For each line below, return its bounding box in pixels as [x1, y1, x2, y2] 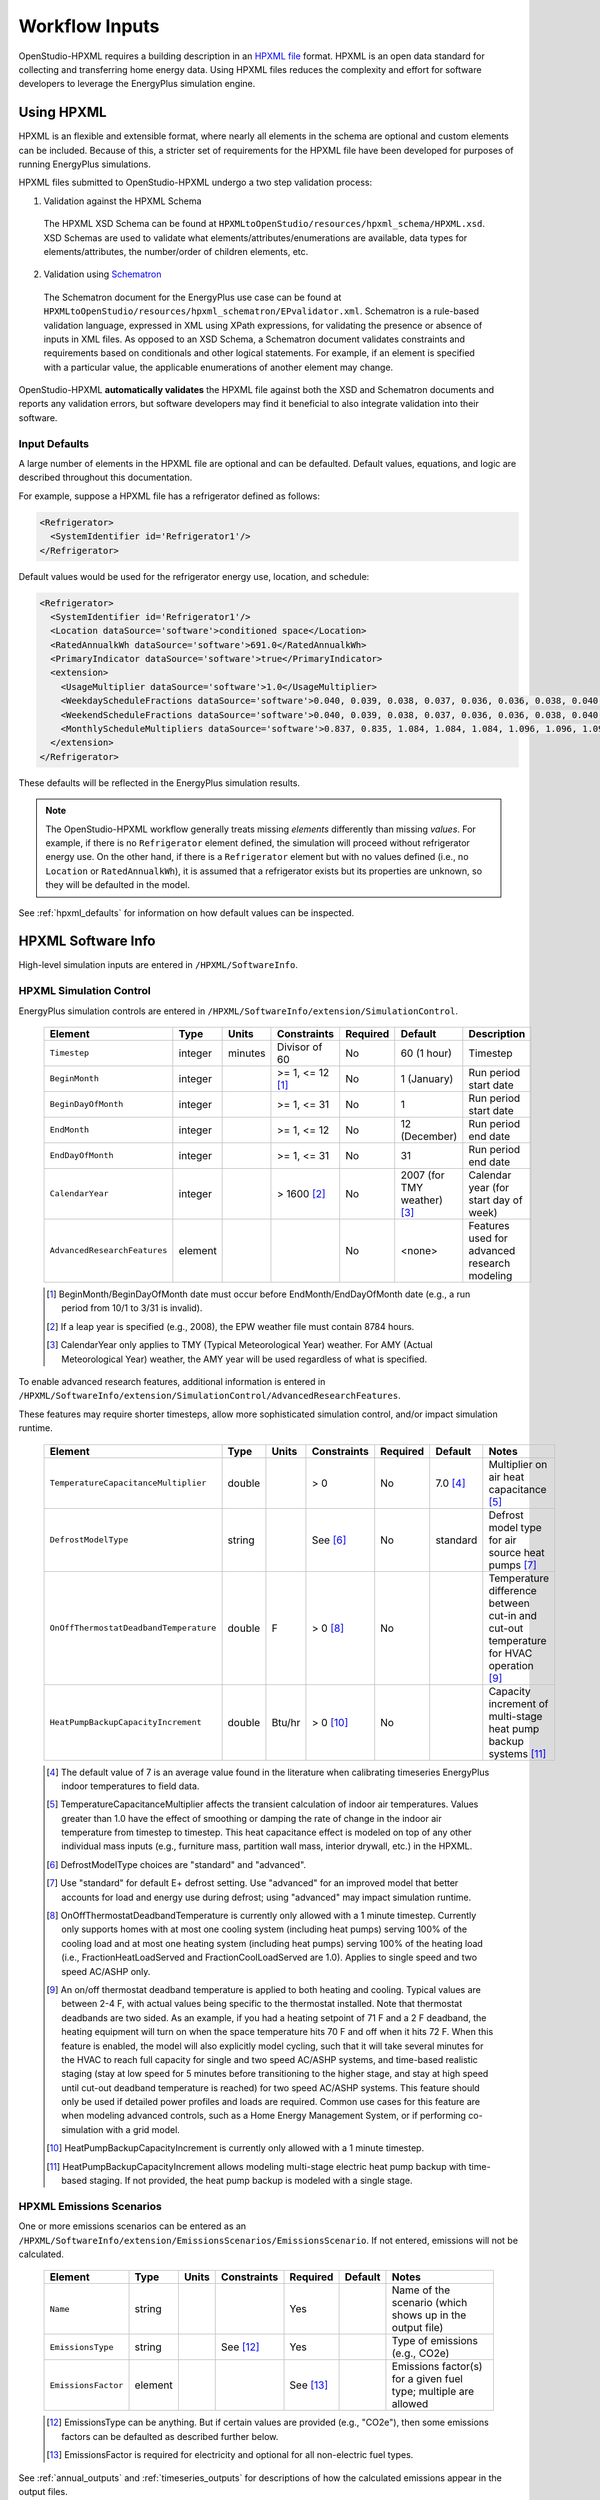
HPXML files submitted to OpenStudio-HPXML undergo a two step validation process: [18, 176, 373, 189]
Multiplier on [488, 1457, 548, 1471]
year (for [468, 1180, 510, 1194]
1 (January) [400, 1071, 454, 1085]
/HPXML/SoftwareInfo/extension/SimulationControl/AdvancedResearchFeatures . [18, 1390, 401, 1402]
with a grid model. [105, 2123, 180, 2135]
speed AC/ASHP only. [61, 1965, 151, 1977]
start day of [468, 1193, 524, 1207]
